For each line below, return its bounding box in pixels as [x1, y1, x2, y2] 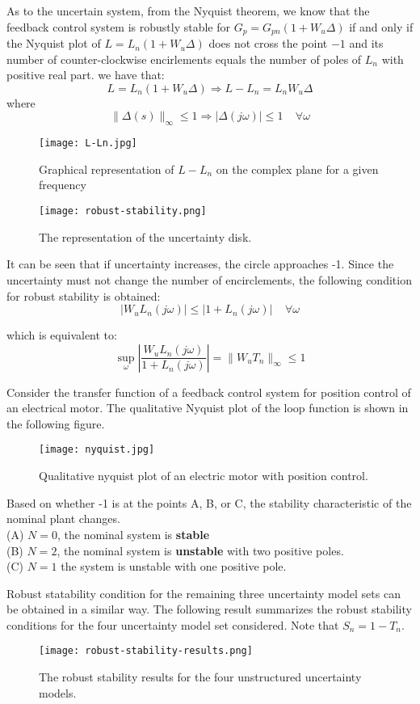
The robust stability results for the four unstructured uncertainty [39, 668, 362, 685]
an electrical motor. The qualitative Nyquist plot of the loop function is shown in [6, 399, 409, 416]
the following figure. [6, 415, 105, 432]
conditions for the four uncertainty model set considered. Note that [6, 616, 339, 633]
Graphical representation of [39, 160, 174, 177]
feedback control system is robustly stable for [6, 18, 230, 35]
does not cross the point [208, 35, 328, 52]
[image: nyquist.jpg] [39, 444, 155, 456]
